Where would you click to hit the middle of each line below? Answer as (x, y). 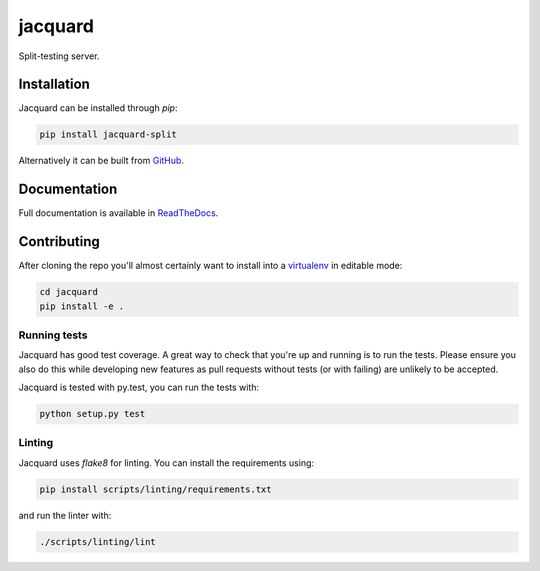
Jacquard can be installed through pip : (98, 108)
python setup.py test (92, 414)
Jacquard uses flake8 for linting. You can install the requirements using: (166, 462)
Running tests (53, 335)
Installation (54, 84)
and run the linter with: (65, 515)
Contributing (59, 241)
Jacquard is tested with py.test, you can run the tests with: (139, 387)
